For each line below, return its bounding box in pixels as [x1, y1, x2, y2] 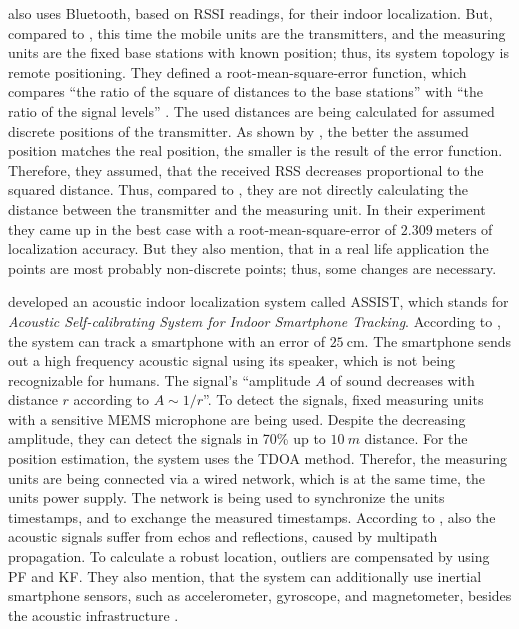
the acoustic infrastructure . [8, 604, 179, 625]
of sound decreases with [330, 369, 475, 390]
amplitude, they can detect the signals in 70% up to [8, 428, 326, 449]
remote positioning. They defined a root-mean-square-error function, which [8, 61, 467, 82]
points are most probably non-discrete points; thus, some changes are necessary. [8, 257, 497, 278]
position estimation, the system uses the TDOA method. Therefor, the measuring [8, 448, 508, 469]
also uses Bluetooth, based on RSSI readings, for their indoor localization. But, [8, 3, 493, 23]
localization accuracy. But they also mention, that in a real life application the [8, 238, 489, 259]
